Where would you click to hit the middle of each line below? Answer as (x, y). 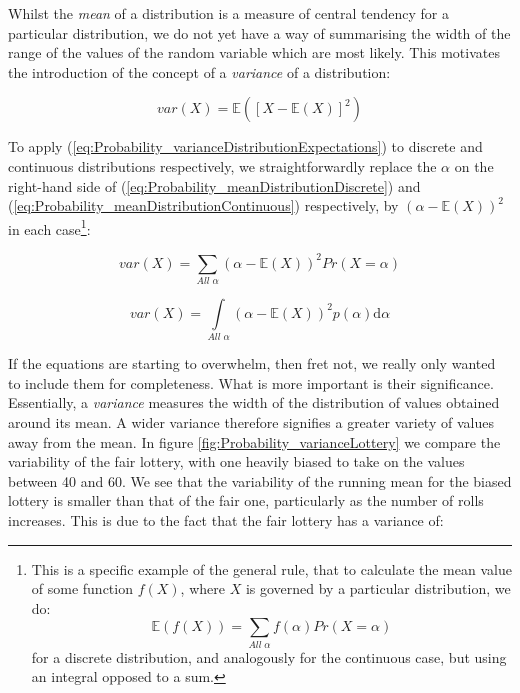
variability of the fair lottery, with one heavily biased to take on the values (236, 461)
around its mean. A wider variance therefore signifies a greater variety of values (251, 421)
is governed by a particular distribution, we (378, 588)
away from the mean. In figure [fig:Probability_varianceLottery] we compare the (254, 441)
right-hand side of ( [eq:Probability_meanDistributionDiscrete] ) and (214, 185)
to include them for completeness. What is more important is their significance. (251, 382)
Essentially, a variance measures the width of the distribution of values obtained (254, 402)
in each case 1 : (49, 227)
